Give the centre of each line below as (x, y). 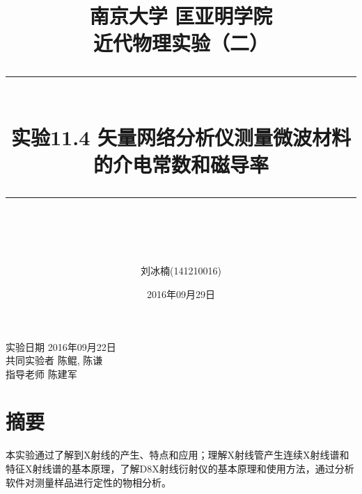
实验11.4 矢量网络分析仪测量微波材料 (181, 137)
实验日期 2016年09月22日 (61, 346)
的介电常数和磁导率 (181, 164)
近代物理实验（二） (181, 43)
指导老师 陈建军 (41, 373)
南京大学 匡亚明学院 (181, 16)
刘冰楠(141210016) (181, 271)
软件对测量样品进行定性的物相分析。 (88, 482)
